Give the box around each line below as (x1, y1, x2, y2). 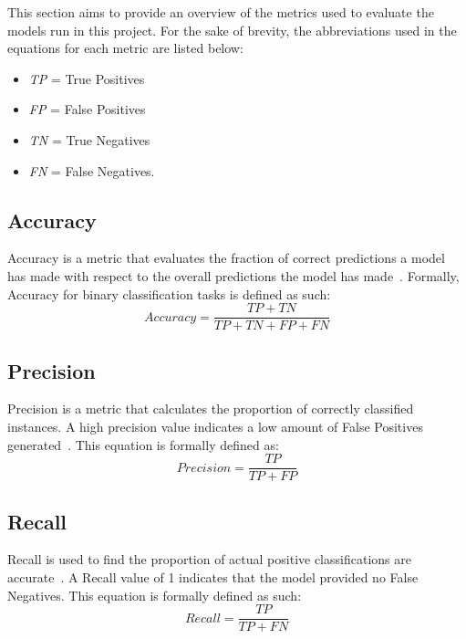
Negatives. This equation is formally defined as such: (7, 585, 302, 604)
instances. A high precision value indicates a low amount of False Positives (7, 417, 423, 435)
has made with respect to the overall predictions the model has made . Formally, (7, 266, 460, 285)
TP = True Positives (28, 68, 145, 88)
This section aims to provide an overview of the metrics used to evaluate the (7, 3, 434, 21)
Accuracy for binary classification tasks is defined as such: (7, 284, 331, 303)
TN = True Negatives (28, 130, 150, 149)
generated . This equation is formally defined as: (7, 435, 279, 454)
